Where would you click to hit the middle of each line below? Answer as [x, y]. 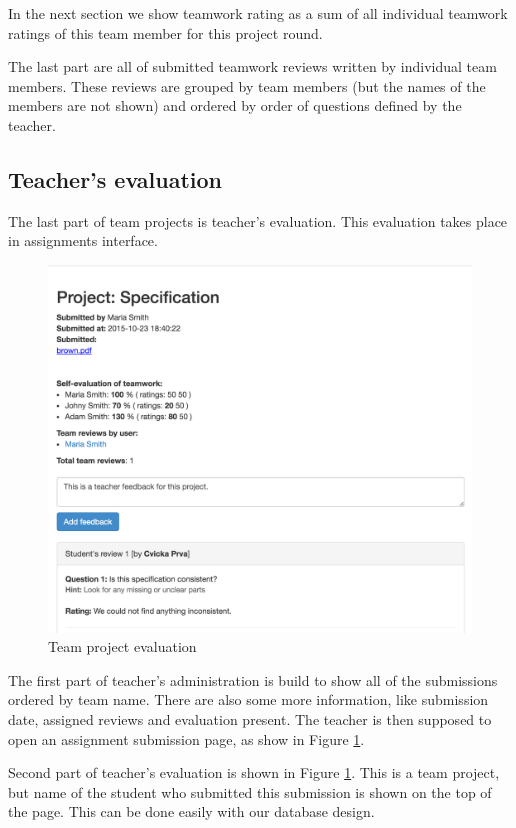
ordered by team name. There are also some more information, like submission [248, 699]
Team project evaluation [122, 646]
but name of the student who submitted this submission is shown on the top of [250, 791]
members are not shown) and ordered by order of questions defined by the [235, 105]
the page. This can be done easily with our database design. [191, 811]
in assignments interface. [83, 240]
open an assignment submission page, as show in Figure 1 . [186, 738]
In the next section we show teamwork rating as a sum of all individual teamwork [258, 13]
